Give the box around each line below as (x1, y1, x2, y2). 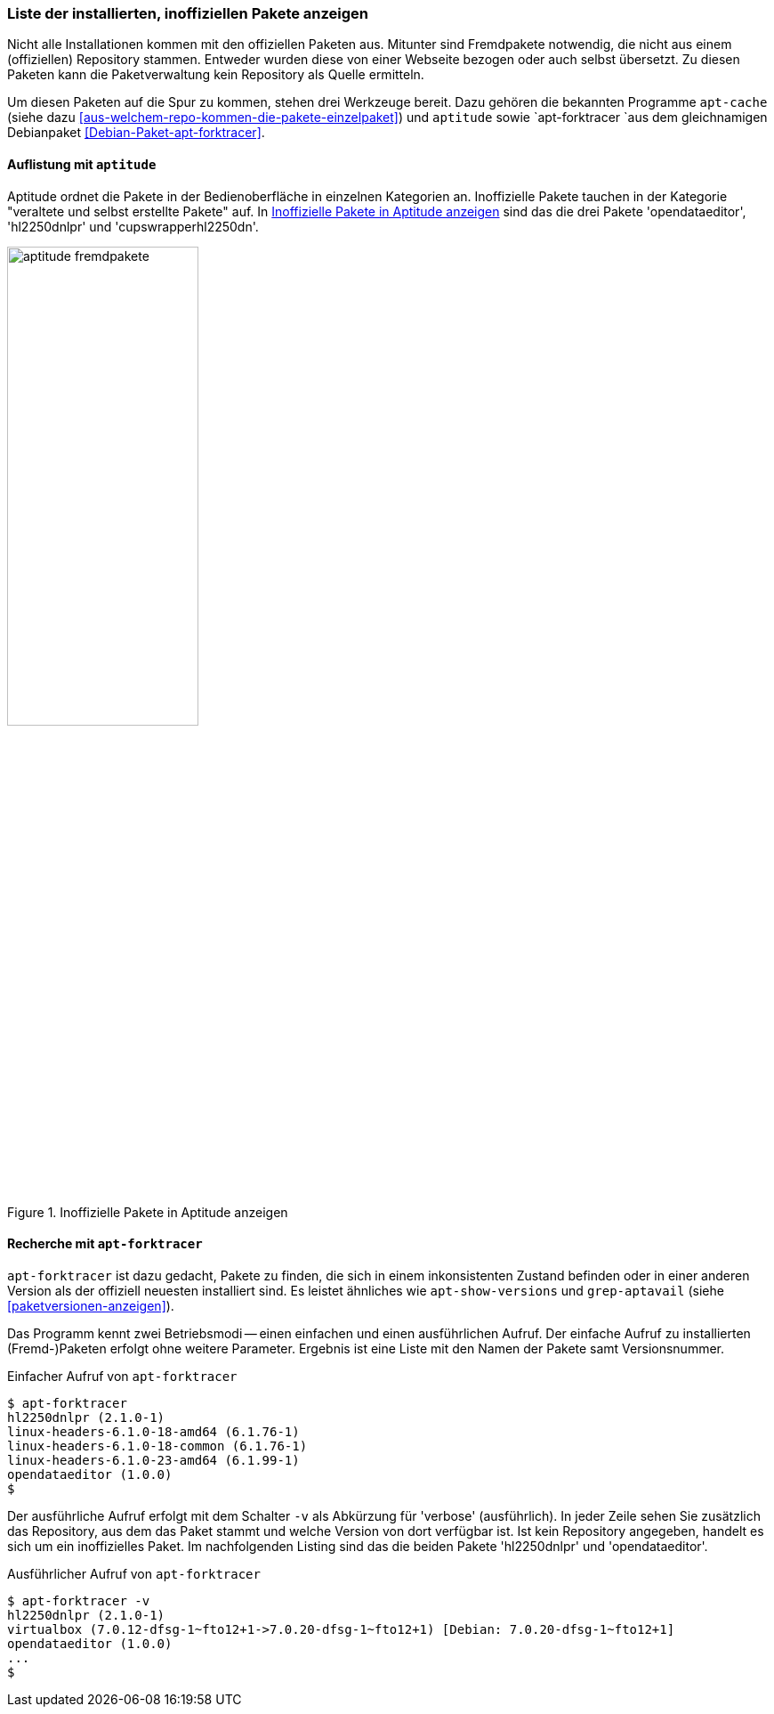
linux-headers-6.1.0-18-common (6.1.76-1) (7, 1438, 308, 1453)
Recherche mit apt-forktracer (7, 1236, 203, 1252)
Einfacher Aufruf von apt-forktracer (7, 1368, 238, 1384)
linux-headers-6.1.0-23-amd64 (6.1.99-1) (7, 1452, 300, 1467)
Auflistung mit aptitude (7, 156, 157, 172)
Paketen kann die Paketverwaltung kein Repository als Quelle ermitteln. (7, 67, 424, 83)
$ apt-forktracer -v (7, 1593, 150, 1608)
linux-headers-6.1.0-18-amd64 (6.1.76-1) (7, 1424, 300, 1439)
